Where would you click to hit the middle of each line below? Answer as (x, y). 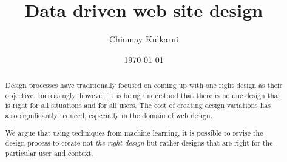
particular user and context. (49, 153)
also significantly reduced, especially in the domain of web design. (109, 116)
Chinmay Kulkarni (143, 39)
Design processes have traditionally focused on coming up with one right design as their (144, 85)
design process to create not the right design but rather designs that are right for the (139, 143)
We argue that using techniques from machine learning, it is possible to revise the (134, 133)
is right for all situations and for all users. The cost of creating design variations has (138, 105)
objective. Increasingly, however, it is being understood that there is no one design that (143, 95)
